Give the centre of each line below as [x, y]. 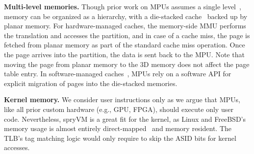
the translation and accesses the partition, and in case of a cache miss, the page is [127, 35]
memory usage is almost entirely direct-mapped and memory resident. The [118, 128]
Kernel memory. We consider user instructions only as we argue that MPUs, [122, 99]
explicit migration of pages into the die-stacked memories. [91, 83]
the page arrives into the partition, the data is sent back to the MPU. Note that [124, 54]
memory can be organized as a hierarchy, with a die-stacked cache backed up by [126, 16]
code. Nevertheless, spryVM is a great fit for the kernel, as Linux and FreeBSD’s [125, 119]
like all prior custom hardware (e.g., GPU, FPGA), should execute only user [119, 109]
